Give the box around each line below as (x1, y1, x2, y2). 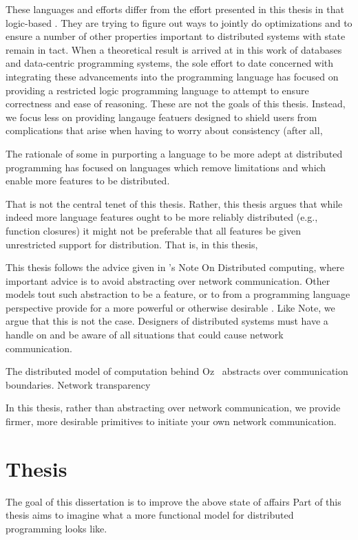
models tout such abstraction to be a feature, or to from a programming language (6, 287, 350, 301)
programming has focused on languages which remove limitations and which (6, 160, 326, 174)
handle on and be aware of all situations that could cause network (6, 327, 284, 342)
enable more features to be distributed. (6, 173, 170, 188)
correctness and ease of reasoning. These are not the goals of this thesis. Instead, (6, 96, 346, 111)
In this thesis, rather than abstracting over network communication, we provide (6, 400, 341, 415)
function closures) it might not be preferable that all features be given (6, 223, 301, 237)
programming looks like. (6, 521, 107, 535)
